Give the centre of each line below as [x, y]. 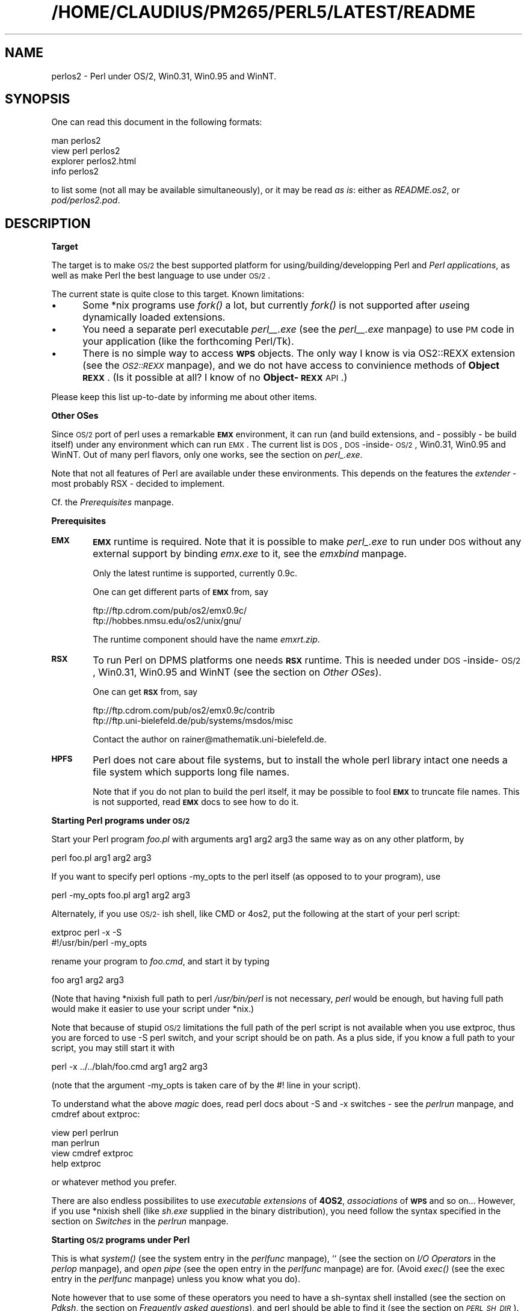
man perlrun [76, 1143]
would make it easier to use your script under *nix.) [153, 1009]
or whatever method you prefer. [114, 1182]
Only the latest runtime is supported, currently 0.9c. [195, 573]
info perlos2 [75, 171]
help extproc [76, 1164]
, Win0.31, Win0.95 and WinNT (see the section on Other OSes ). [237, 672]
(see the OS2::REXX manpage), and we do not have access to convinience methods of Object [291, 366]
